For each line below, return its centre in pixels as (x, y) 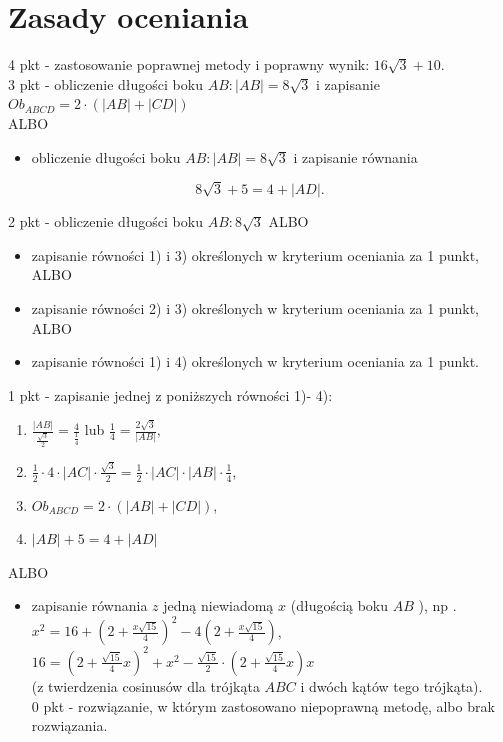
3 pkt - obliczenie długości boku (105, 83)
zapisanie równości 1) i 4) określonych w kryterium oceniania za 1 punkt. (255, 361)
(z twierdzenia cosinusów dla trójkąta (145, 685)
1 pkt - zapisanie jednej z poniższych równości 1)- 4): (170, 394)
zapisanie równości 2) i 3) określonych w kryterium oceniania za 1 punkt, (255, 308)
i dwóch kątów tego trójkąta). (391, 685)
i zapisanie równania (355, 156)
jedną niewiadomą (218, 605)
